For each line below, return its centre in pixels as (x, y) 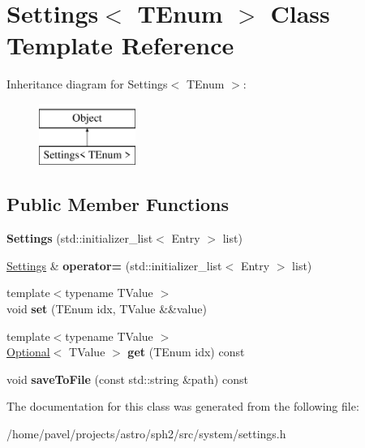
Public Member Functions (118, 204)
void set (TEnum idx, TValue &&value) (107, 309)
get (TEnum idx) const (186, 352)
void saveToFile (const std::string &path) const (127, 379)
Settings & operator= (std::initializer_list (114, 265)
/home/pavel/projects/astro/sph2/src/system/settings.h (146, 434)
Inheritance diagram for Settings (87, 84)
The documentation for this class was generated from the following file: (183, 406)
